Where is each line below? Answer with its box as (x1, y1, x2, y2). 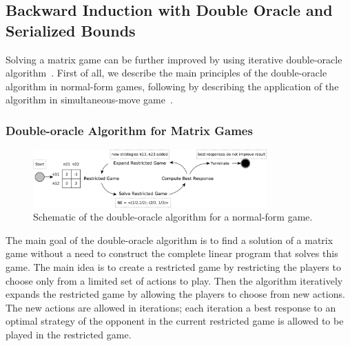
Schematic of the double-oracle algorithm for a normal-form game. (33, 210, 313, 224)
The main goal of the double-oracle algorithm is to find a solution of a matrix (6, 232, 333, 247)
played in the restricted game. (6, 327, 132, 341)
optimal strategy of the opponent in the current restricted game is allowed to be (6, 314, 344, 328)
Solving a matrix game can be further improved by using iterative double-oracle (6, 52, 342, 66)
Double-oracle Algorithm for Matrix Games (6, 121, 253, 139)
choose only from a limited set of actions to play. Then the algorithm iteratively (6, 273, 343, 287)
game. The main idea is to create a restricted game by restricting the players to (6, 260, 341, 274)
